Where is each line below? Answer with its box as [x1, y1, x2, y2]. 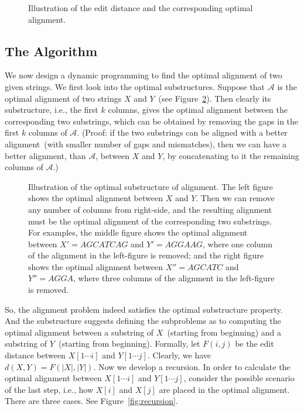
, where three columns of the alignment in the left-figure [73, 272, 275, 284]
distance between [5, 349, 66, 361]
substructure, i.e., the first [5, 103, 98, 116]
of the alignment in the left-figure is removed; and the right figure [28, 249, 264, 261]
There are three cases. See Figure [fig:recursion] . [5, 395, 178, 407]
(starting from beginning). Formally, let [58, 337, 200, 350]
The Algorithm [5, 42, 98, 60]
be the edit [235, 337, 274, 350]
